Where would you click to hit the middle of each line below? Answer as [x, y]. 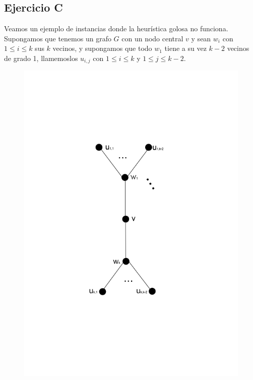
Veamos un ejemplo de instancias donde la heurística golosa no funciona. [116, 28]
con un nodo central [152, 38]
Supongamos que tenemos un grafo [58, 38]
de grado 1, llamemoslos [41, 58]
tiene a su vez [185, 48]
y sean [201, 38]
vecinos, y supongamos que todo [102, 48]
